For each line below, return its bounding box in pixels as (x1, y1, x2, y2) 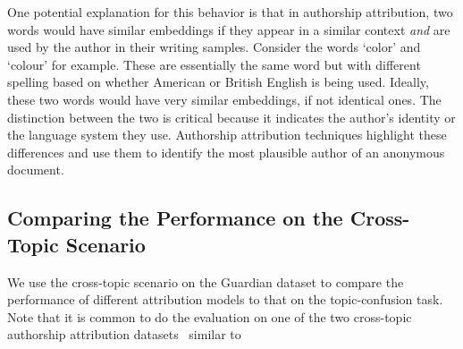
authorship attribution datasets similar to (7, 325, 241, 344)
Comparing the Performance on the (7, 204, 343, 232)
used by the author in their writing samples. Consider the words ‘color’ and (7, 38, 421, 56)
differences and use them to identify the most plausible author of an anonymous (7, 142, 445, 161)
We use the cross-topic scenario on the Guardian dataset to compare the (7, 272, 404, 291)
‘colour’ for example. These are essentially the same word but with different (7, 55, 421, 73)
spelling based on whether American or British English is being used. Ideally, (7, 72, 429, 91)
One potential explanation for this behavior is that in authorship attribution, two (7, 3, 453, 21)
